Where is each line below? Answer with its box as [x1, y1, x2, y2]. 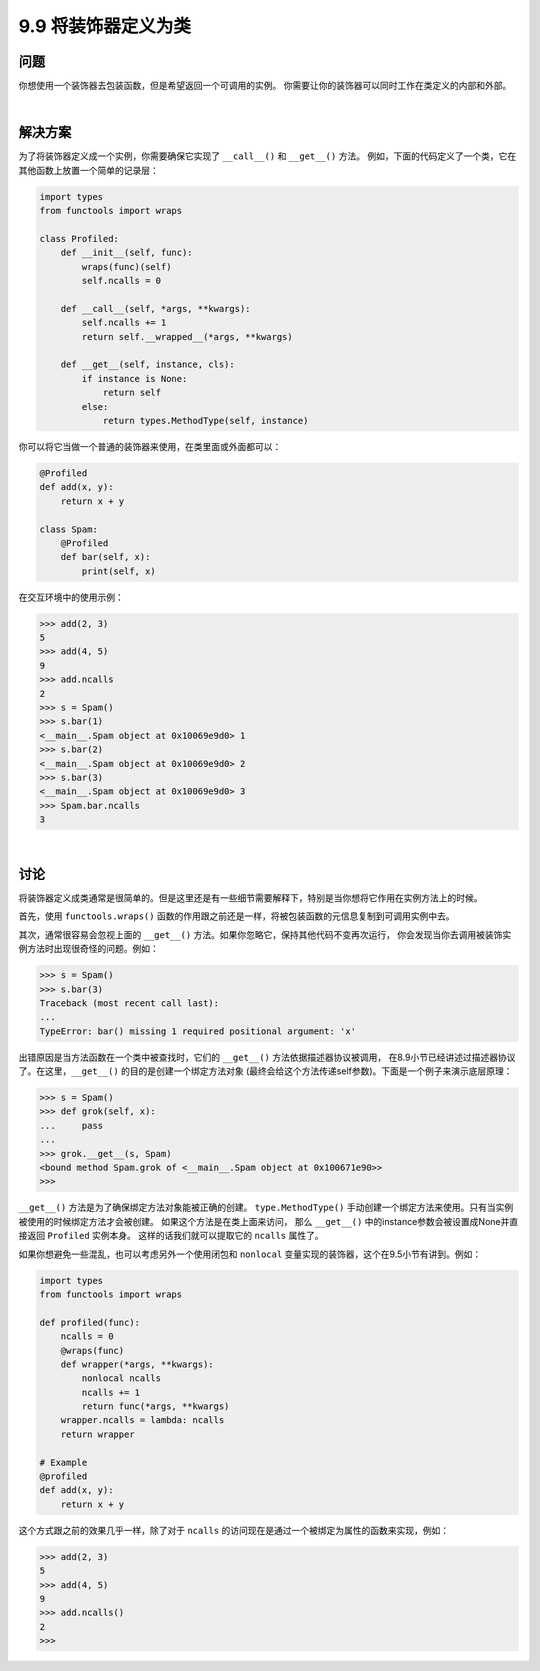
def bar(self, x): [60, 551, 151, 563]
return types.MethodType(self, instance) [102, 415, 309, 426]
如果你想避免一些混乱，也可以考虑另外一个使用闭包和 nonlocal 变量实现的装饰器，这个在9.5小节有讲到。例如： [18, 1248, 482, 1260]
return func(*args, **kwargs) [81, 1401, 230, 1412]
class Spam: [39, 523, 99, 535]
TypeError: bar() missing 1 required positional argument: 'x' [39, 1025, 357, 1037]
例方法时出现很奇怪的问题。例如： [18, 943, 159, 955]
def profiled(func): [39, 1316, 140, 1328]
